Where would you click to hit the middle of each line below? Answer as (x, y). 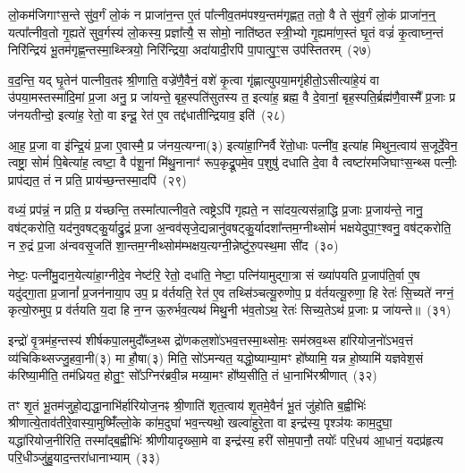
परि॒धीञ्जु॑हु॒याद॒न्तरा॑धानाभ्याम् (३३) (84, 457)
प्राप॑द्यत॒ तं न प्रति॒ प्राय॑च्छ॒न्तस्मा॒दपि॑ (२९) (97, 179)
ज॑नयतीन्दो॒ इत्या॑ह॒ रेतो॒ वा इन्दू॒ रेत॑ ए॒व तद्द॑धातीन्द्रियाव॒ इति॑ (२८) (147, 114)
